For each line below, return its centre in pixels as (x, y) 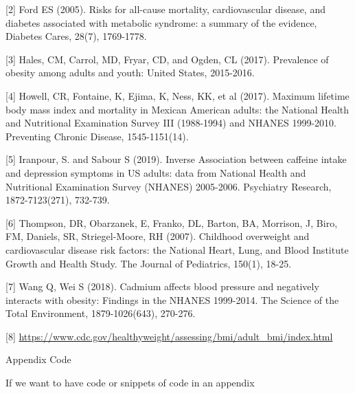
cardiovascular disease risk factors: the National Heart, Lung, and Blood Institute (177, 249)
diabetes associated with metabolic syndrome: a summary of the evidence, (161, 22)
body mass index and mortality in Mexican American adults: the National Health (177, 109)
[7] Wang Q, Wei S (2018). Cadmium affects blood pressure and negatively (162, 286)
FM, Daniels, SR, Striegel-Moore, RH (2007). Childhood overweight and (158, 236)
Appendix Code (38, 359)
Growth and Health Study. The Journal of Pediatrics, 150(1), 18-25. (149, 263)
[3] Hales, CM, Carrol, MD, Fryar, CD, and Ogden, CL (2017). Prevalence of (167, 59)
